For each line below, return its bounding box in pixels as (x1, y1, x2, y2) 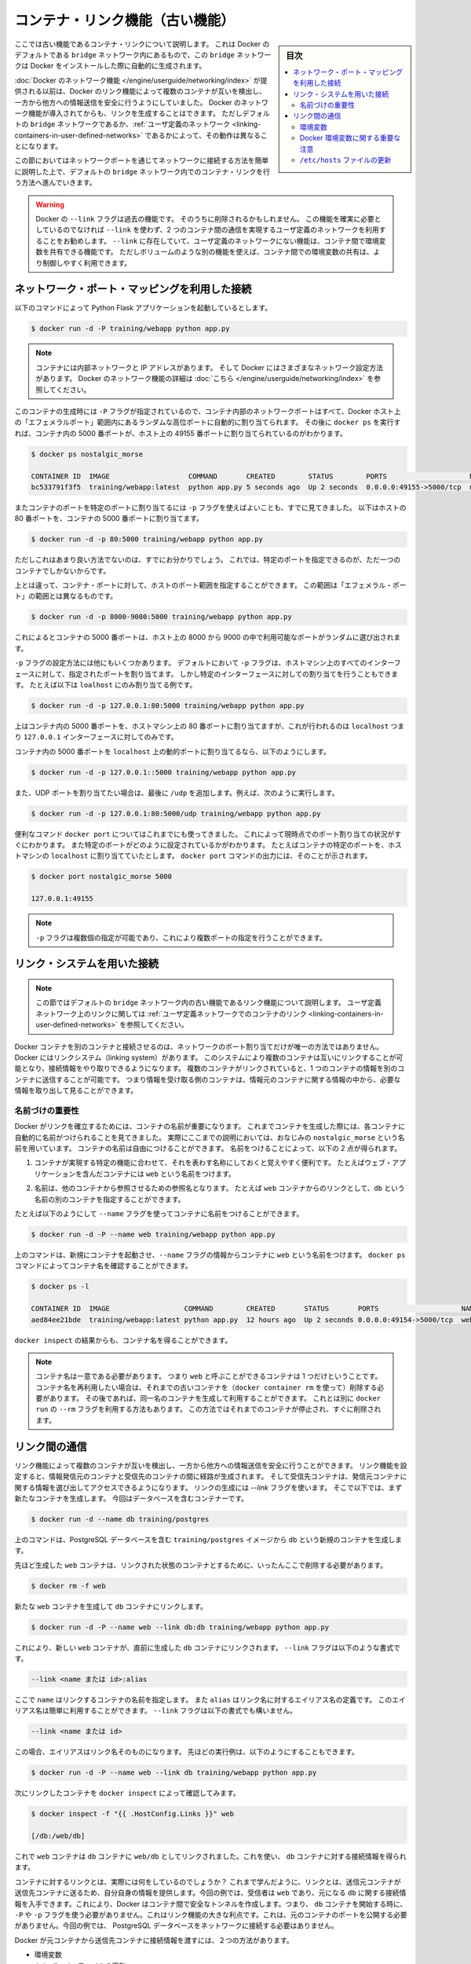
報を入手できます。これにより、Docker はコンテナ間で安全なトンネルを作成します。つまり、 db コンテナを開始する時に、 (14, 1899, 407, 1908)
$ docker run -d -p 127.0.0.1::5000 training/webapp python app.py (31, 768, 297, 777)
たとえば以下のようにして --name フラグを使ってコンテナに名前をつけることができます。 (14, 1209, 304, 1218)
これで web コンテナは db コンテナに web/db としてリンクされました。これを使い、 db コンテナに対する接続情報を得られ (14, 1852, 407, 1861)
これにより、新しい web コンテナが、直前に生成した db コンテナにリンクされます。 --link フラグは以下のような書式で (14, 1643, 400, 1652)
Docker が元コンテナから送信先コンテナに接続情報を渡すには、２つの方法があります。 (14, 1935, 294, 1944)
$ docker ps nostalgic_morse (31, 449, 144, 459)
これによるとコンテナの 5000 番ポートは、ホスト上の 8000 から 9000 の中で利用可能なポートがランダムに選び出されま (14, 632, 401, 642)
